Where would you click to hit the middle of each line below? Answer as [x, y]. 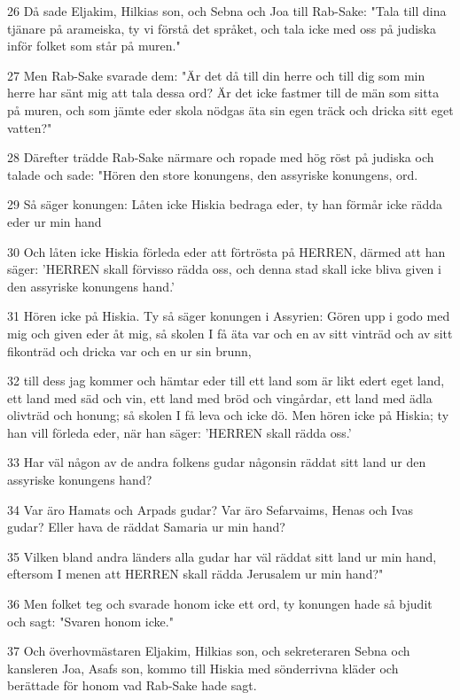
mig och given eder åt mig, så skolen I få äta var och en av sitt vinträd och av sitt [230, 333]
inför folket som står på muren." [94, 46]
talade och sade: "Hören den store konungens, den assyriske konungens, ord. [213, 174]
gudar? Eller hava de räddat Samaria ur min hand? [146, 527]
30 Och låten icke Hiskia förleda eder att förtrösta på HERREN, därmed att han [226, 251]
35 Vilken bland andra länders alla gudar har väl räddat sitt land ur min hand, [222, 556]
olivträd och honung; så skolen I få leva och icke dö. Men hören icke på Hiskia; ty [228, 415]
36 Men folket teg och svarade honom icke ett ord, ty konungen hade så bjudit [220, 604]
